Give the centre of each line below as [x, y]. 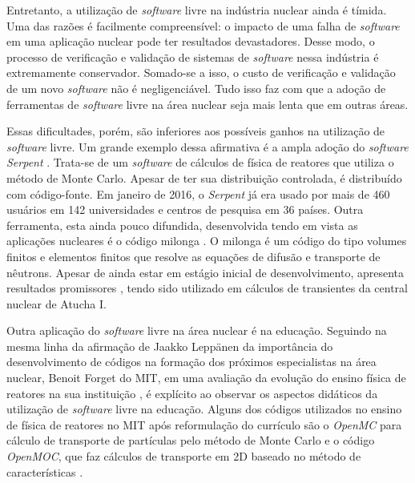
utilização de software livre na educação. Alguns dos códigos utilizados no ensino [204, 409]
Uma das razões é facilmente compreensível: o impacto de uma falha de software [203, 25]
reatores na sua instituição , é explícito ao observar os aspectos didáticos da [192, 393]
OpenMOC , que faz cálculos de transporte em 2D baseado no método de [184, 456]
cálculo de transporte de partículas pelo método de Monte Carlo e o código [191, 440]
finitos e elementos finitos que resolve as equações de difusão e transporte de [193, 256]
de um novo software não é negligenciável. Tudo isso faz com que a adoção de [196, 88]
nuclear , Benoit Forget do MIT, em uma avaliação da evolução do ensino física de [206, 378]
